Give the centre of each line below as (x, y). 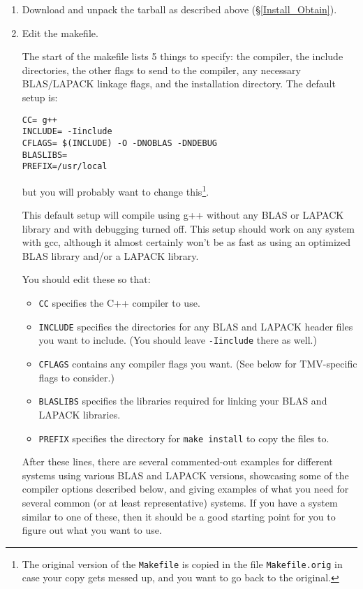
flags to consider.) (76, 377)
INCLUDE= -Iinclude (67, 132)
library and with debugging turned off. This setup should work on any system (188, 228)
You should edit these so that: (86, 279)
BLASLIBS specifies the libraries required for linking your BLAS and (183, 401)
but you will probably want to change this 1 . (116, 190)
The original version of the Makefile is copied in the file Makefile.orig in (182, 563)
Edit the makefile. (60, 32)
